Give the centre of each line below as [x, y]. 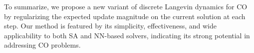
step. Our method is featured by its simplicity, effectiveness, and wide [110, 26]
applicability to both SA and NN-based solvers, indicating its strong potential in [127, 35]
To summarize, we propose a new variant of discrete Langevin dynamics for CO [126, 6]
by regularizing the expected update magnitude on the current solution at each [125, 16]
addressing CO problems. [42, 45]
